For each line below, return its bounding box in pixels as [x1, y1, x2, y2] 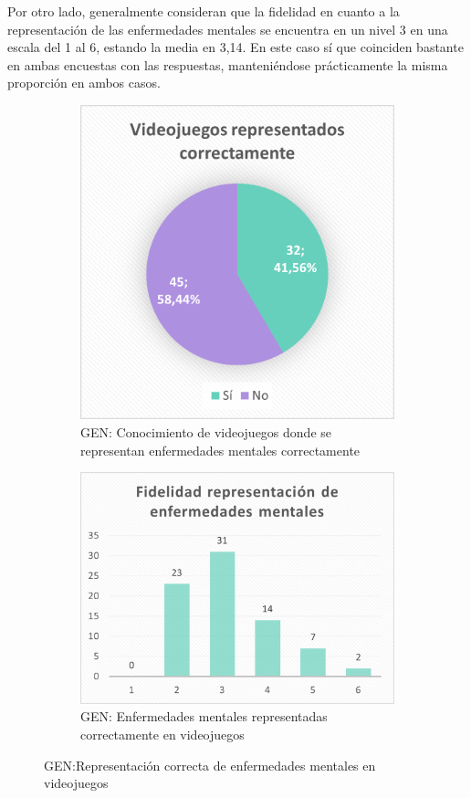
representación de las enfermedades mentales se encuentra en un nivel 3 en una [7, 19, 448, 38]
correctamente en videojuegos [80, 724, 245, 743]
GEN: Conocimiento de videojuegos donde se [80, 422, 332, 441]
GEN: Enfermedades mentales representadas [80, 707, 328, 726]
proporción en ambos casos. [7, 73, 161, 92]
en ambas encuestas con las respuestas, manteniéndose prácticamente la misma [7, 55, 448, 74]
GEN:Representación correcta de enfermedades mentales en [44, 755, 376, 774]
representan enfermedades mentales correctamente [80, 440, 361, 459]
